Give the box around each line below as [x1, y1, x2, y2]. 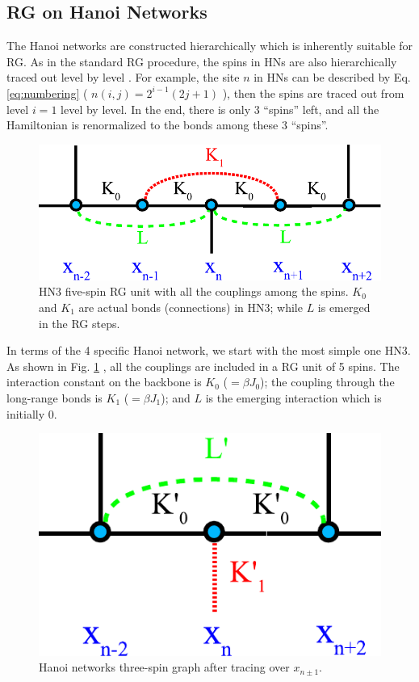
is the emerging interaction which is [205, 389, 382, 406]
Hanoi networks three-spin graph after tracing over [39, 659, 290, 676]
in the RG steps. [39, 314, 120, 331]
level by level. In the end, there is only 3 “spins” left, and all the [61, 100, 379, 117]
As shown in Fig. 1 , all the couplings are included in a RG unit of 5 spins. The [6, 357, 400, 374]
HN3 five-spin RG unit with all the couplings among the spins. [39, 283, 349, 300]
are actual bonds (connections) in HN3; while [78, 299, 303, 315]
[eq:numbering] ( [6, 84, 88, 101]
